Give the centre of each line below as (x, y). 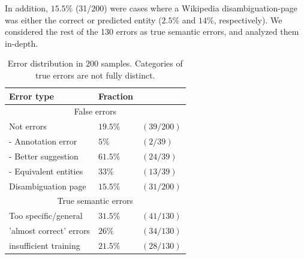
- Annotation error (43, 141)
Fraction (116, 96)
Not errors (28, 126)
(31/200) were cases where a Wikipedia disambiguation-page (186, 8)
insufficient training (45, 245)
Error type (31, 96)
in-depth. (22, 43)
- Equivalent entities (46, 171)
